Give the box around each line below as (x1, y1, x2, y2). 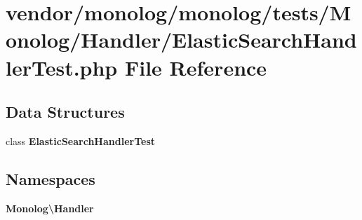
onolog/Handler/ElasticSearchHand (6, 25, 357, 54)
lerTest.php (6, 53, 118, 81)
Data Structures (6, 101, 125, 123)
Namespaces (6, 167, 95, 189)
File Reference (124, 53, 267, 81)
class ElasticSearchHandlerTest (6, 133, 156, 148)
